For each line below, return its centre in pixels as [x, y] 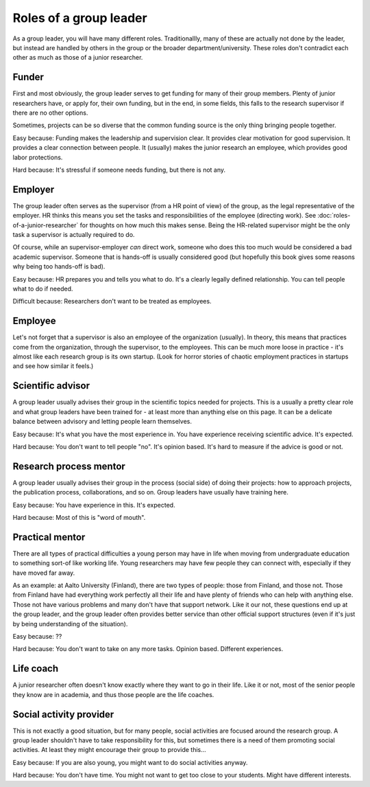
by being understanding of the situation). [70, 624]
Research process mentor [69, 466]
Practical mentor [49, 537]
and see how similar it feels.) [53, 366]
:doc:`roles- [334, 216]
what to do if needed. [43, 289]
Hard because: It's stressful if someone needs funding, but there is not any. [119, 170]
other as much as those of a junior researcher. [78, 58]
